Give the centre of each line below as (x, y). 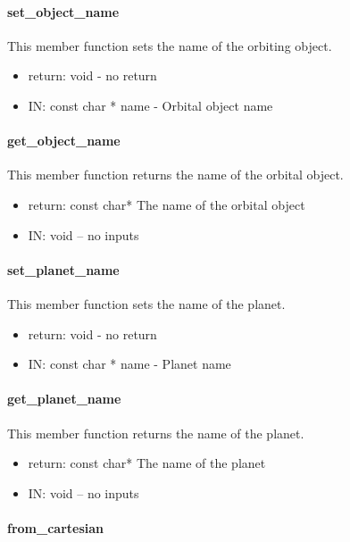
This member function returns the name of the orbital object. (175, 175)
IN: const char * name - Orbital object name (150, 105)
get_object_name (64, 141)
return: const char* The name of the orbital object (167, 204)
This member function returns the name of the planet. (156, 433)
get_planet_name (64, 399)
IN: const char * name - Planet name (129, 364)
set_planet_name (63, 269)
